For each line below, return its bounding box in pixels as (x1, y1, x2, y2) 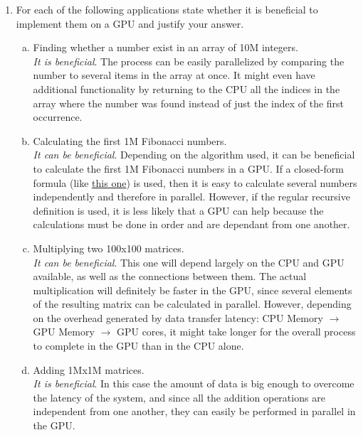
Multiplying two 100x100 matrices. (33, 240, 184, 255)
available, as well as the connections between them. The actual (33, 269, 307, 284)
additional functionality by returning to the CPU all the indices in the (33, 81, 340, 96)
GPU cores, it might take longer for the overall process (116, 324, 356, 339)
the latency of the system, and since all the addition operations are (33, 390, 325, 404)
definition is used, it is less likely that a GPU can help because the (33, 203, 324, 217)
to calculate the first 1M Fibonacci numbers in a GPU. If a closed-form (33, 161, 344, 176)
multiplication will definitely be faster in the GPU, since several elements (33, 282, 352, 297)
